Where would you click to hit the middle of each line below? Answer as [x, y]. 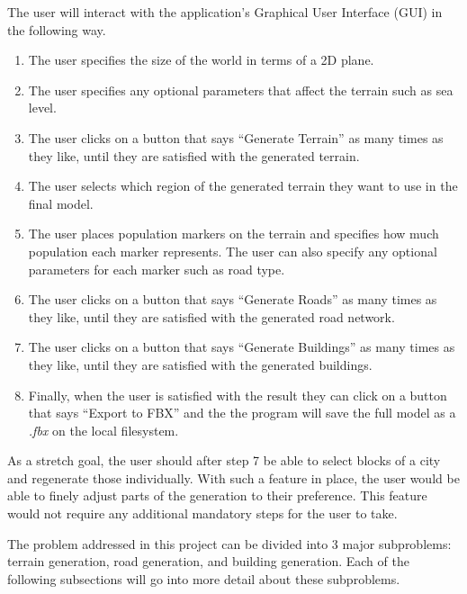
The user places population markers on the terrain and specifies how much [233, 234]
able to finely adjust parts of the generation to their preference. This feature [217, 495]
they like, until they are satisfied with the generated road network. [211, 316]
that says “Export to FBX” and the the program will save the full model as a [242, 413]
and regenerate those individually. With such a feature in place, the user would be [233, 477]
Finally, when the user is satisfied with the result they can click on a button [238, 395]
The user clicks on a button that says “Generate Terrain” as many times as [236, 137]
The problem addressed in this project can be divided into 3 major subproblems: [229, 543]
